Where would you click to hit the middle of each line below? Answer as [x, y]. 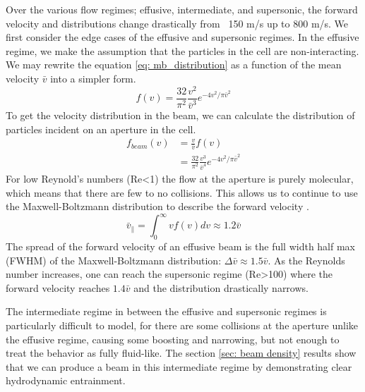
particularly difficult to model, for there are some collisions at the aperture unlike [182, 325]
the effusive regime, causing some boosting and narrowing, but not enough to [173, 339]
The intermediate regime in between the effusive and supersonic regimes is [166, 311]
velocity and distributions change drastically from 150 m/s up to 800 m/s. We [177, 23]
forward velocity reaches [58, 287]
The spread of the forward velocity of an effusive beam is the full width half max [181, 246]
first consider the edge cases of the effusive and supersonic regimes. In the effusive [182, 37]
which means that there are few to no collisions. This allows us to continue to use [182, 192]
